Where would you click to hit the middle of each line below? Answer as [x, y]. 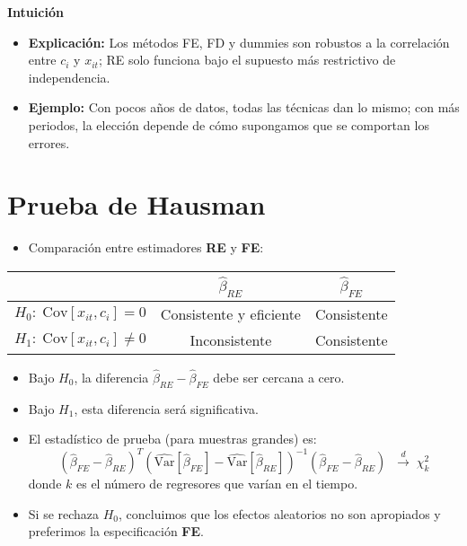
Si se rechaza [64, 513]
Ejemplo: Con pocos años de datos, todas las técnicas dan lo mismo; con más [244, 107]
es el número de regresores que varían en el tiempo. [217, 484]
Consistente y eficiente [230, 313]
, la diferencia [111, 377]
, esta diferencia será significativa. [167, 408]
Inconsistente [231, 339]
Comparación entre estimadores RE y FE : [146, 247]
